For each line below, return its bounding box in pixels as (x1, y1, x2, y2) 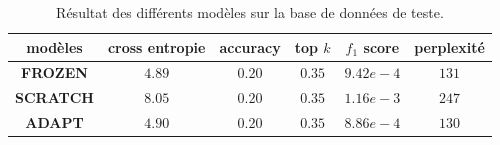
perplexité (414, 36, 485, 57)
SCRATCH (15, 87, 94, 108)
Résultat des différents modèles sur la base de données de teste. (56, 2, 444, 22)
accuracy (219, 36, 281, 57)
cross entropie (107, 36, 206, 57)
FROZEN (21, 62, 88, 83)
